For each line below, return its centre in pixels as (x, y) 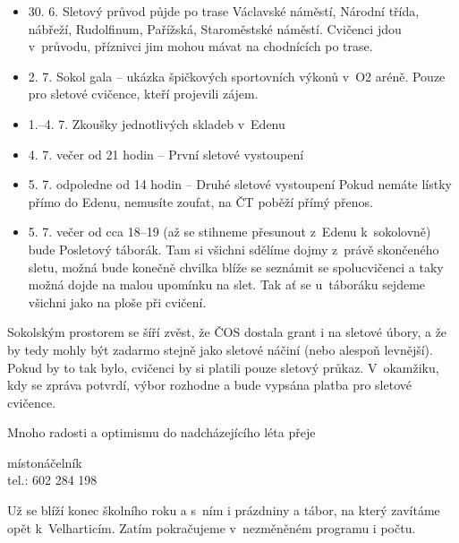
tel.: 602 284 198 (52, 480)
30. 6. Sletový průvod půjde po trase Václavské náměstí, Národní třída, (224, 11)
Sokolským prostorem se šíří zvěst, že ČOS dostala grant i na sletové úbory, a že (227, 332)
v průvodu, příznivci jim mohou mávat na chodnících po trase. (200, 46)
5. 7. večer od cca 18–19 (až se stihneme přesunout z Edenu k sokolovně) (229, 232)
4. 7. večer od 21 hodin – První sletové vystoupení (166, 154)
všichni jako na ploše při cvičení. (117, 302)
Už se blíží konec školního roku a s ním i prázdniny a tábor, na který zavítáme (224, 510)
